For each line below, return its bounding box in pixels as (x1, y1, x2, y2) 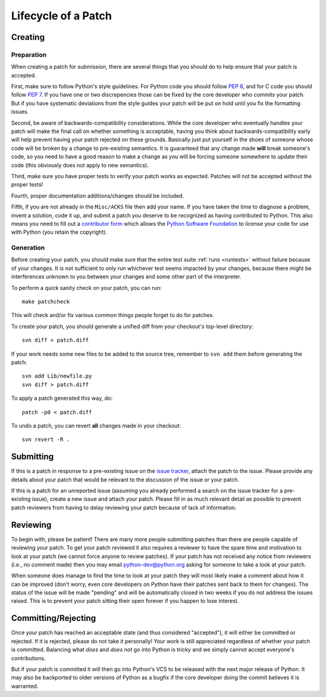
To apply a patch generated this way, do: (11, 394, 113, 402)
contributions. (11, 654, 46, 661)
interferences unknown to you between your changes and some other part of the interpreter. (11, 273, 241, 280)
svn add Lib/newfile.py (22, 373, 92, 380)
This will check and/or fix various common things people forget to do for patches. (11, 312, 214, 319)
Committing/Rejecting (11, 613, 97, 623)
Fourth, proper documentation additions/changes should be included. (11, 192, 184, 199)
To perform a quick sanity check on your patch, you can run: (11, 284, 162, 291)
